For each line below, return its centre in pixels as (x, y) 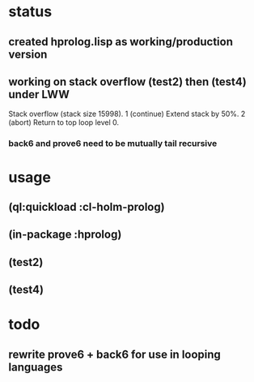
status (30, 12)
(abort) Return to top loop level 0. (64, 122)
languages (36, 367)
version (28, 54)
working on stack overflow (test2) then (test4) (127, 82)
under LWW (39, 94)
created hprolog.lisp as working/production (121, 42)
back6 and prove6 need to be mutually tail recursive (113, 144)
